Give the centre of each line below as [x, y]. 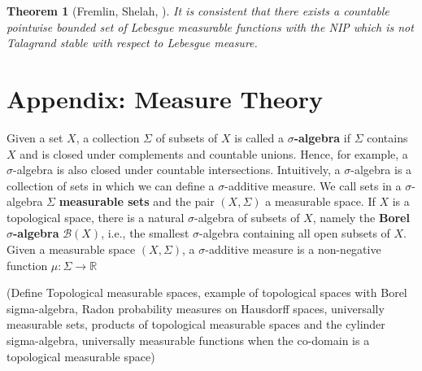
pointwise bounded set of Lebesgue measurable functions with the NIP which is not [210, 26]
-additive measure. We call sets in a [313, 185]
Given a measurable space [71, 249]
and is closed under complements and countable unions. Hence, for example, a [214, 153]
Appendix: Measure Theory [165, 98]
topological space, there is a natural [96, 217]
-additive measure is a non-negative [293, 249]
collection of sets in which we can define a [111, 185]
